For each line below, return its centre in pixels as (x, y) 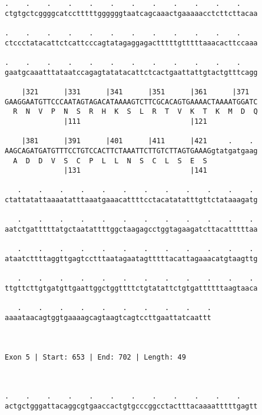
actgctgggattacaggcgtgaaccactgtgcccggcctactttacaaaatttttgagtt (131, 406)
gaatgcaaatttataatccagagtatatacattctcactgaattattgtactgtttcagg (131, 72)
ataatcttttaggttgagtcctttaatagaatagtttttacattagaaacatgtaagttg (131, 259)
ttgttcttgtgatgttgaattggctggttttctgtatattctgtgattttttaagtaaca (131, 289)
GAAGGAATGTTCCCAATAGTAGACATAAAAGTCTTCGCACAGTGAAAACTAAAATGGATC (131, 102)
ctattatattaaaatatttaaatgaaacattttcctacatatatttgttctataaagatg (131, 200)
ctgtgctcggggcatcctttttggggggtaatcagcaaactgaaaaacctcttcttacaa (131, 13)
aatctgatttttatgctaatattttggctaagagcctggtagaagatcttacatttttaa (131, 230)
